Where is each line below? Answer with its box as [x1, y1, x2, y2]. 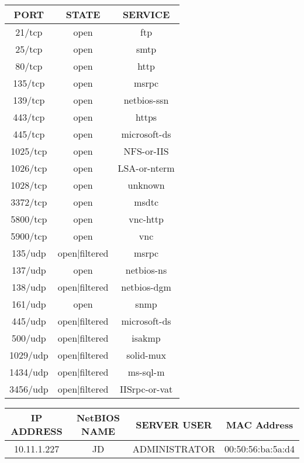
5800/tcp [11, 212, 47, 226]
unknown [127, 178, 165, 192]
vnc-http [129, 212, 164, 226]
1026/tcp [11, 161, 47, 175]
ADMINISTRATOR [132, 442, 215, 455]
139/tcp [13, 93, 45, 107]
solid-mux [126, 348, 166, 362]
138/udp [12, 280, 46, 294]
